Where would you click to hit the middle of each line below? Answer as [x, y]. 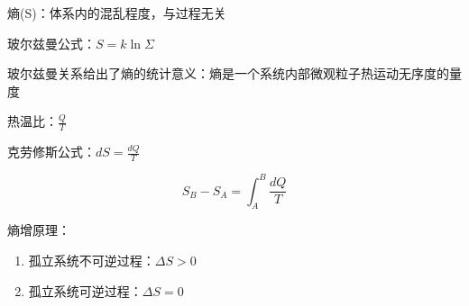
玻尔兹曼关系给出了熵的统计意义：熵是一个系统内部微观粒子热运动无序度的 [228, 73]
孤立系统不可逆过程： [92, 260]
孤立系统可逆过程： [85, 290]
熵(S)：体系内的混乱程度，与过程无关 [117, 13]
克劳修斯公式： [51, 152]
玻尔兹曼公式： [51, 43]
